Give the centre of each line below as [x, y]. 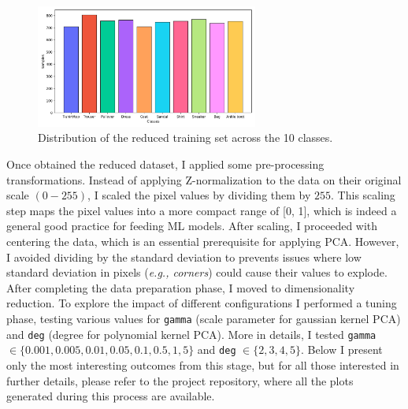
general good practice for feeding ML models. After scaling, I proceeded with [192, 226]
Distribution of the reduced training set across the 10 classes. [185, 138]
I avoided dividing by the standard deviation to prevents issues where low [184, 257]
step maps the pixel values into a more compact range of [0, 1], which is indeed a [202, 210]
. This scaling [363, 195]
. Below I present [342, 350]
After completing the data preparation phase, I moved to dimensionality [181, 287]
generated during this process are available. [111, 396]
